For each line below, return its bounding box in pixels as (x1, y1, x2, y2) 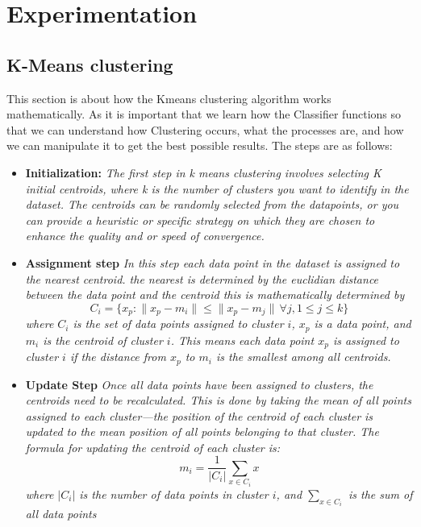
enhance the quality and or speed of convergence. (25, 227, 265, 244)
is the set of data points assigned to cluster (73, 315, 284, 332)
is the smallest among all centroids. (215, 348, 391, 365)
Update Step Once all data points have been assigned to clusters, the (25, 376, 373, 392)
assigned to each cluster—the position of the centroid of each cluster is (25, 407, 373, 424)
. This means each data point (170, 331, 315, 348)
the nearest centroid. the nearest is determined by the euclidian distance (25, 270, 379, 287)
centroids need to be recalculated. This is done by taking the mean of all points (25, 392, 411, 409)
